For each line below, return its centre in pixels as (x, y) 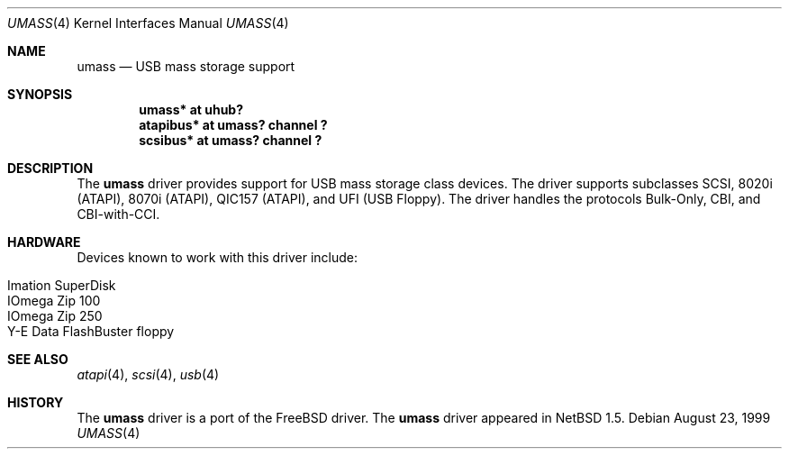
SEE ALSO (38, 359)
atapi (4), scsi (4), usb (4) (148, 374)
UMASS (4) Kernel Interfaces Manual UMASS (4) (148, 23)
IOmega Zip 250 (55, 316)
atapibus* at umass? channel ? (233, 125)
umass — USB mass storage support (186, 66)
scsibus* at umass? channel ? (231, 140)
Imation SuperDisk (62, 285)
